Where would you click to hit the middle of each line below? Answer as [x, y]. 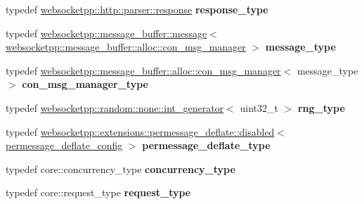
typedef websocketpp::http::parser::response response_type [137, 9]
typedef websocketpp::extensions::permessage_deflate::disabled [140, 131]
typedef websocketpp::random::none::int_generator [115, 107]
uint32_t [259, 107]
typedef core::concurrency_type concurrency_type [121, 168]
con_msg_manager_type [85, 84]
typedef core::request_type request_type [98, 192]
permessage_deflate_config [64, 145]
